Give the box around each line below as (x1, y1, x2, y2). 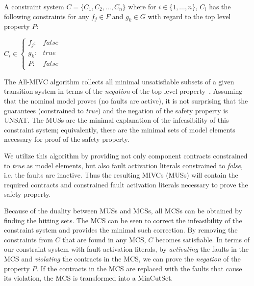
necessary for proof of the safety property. (4, 134, 129, 144)
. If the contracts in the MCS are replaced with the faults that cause (36, 263, 242, 273)
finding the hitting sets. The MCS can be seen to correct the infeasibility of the (4, 215, 242, 225)
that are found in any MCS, (62, 234, 146, 244)
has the (209, 1, 231, 11)
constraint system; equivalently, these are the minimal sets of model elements (4, 124, 235, 134)
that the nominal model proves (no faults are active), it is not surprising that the (4, 96, 248, 106)
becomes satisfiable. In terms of (155, 234, 250, 244)
